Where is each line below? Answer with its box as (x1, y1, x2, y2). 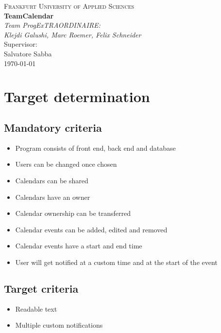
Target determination (4, 87, 150, 106)
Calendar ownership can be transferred (15, 208, 131, 218)
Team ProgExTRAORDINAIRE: (4, 20, 101, 30)
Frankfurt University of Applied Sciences (4, 1, 135, 11)
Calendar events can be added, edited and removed (15, 224, 168, 234)
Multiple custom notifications (15, 320, 103, 330)
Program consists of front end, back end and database (15, 142, 176, 153)
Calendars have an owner (15, 192, 90, 202)
